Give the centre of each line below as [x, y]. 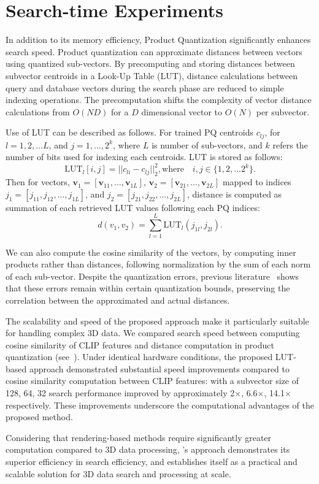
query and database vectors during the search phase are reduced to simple [145, 87]
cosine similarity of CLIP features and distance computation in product [140, 344]
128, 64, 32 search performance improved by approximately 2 [120, 393]
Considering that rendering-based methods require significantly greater [139, 437]
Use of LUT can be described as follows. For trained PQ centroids [129, 132]
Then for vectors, [38, 182]
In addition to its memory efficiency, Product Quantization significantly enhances [158, 40]
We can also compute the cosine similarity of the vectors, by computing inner [151, 252]
